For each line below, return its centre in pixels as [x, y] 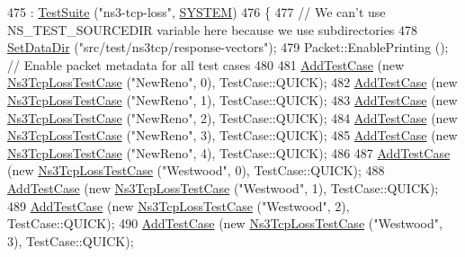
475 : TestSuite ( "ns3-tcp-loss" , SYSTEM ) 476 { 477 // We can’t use [197, 12]
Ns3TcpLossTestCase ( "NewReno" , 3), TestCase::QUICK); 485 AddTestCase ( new [232, 135]
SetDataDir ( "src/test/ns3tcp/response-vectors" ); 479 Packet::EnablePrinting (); [228, 47]
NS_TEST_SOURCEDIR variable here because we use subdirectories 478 [213, 29]
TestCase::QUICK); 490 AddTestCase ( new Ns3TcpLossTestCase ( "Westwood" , [225, 223]
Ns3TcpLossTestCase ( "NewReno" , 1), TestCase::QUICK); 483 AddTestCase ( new [232, 99]
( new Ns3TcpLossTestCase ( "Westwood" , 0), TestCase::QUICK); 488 [196, 170]
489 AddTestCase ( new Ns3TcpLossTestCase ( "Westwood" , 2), [179, 205]
